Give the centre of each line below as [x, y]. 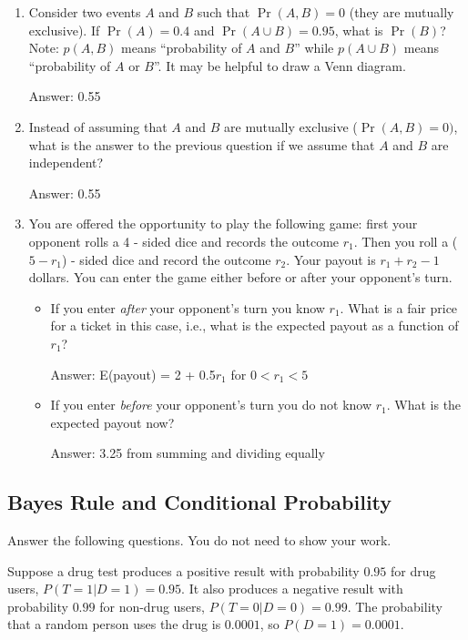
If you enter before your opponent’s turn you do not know [211, 405]
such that [224, 12]
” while [314, 48]
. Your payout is [331, 259]
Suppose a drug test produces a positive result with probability [183, 570]
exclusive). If [64, 30]
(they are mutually [402, 12]
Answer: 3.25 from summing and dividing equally [188, 453]
